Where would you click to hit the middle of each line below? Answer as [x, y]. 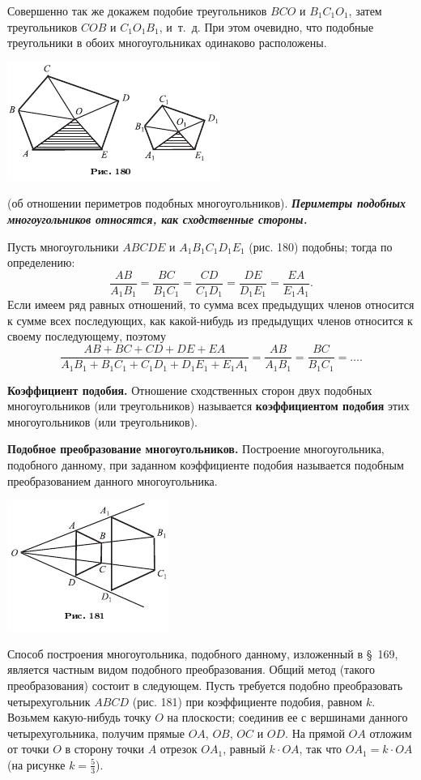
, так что [321, 749]
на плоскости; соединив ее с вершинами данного [287, 717]
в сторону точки [105, 749]
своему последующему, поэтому [87, 336]
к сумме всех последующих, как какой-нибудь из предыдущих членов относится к [210, 320]
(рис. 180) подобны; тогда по [321, 246]
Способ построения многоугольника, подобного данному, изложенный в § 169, [203, 653]
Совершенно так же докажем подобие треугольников [137, 11]
